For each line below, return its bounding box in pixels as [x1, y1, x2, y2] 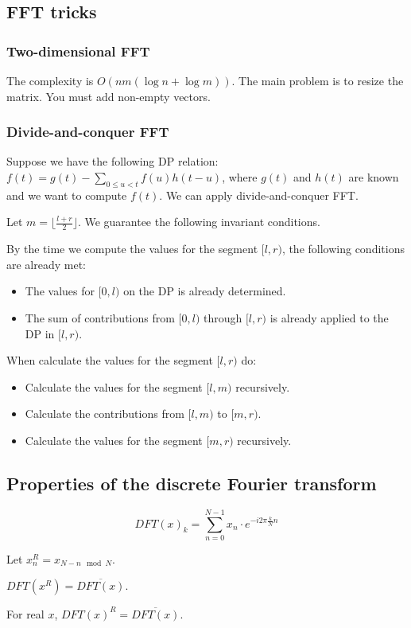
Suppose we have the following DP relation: [6, 153, 219, 170]
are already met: [6, 255, 87, 272]
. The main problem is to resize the [231, 72, 404, 88]
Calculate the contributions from [25, 405, 184, 422]
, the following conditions [281, 240, 405, 257]
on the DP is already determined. [123, 283, 286, 299]
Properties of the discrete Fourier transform [6, 470, 377, 495]
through [203, 310, 242, 326]
